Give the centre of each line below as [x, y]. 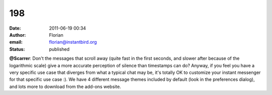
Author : [18, 35]
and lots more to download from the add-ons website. [65, 86]
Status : [17, 49]
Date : [15, 28]
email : [16, 42]
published [59, 49]
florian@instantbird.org [73, 42]
